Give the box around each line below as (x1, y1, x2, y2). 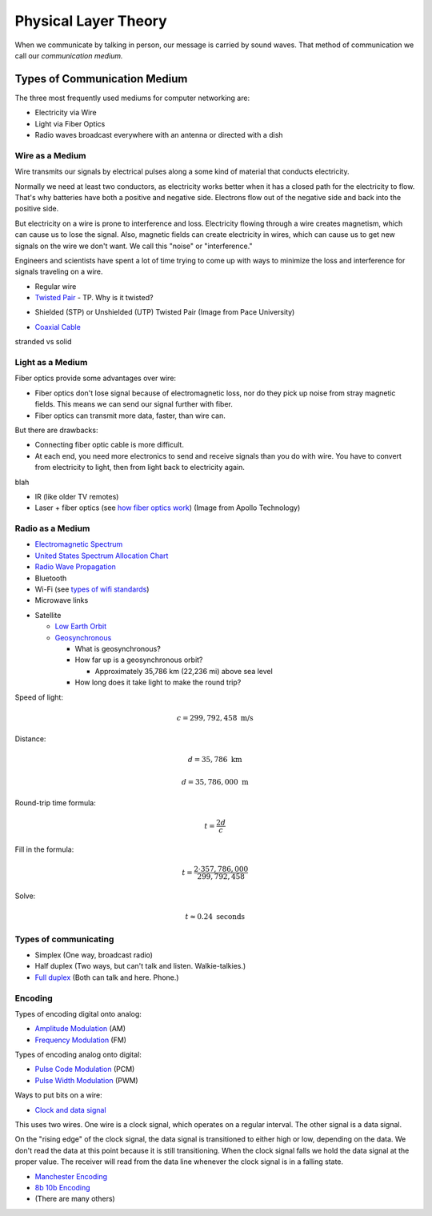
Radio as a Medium (14, 523, 90, 534)
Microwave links (34, 596, 89, 605)
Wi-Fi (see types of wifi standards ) (34, 584, 150, 594)
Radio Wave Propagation (34, 562, 116, 572)
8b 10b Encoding (34, 1182, 91, 1192)
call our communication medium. (14, 50, 123, 60)
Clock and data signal (34, 1105, 107, 1114)
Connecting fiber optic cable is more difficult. (34, 440, 184, 450)
